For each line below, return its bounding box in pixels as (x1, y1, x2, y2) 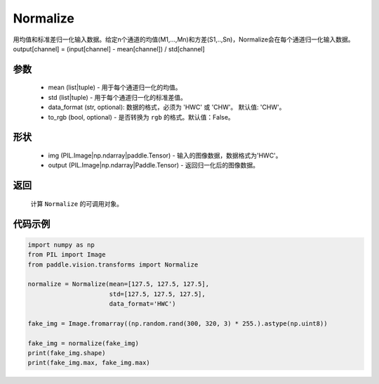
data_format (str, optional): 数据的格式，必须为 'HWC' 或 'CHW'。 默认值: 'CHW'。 (48, 103, 286, 112)
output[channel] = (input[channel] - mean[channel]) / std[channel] (13, 44, 205, 53)
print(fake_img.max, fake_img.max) (27, 359, 150, 367)
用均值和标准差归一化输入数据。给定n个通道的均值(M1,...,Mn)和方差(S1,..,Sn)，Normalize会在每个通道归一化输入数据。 (13, 35, 354, 44)
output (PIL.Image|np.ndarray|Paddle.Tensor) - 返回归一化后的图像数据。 (48, 161, 260, 169)
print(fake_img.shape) (27, 349, 106, 357)
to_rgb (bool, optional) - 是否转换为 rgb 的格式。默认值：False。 (48, 113, 234, 121)
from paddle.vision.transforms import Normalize (27, 260, 199, 269)
